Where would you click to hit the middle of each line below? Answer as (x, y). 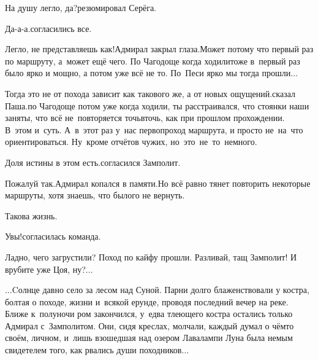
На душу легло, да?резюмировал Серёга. (81, 7)
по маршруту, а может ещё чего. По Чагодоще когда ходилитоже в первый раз (153, 61)
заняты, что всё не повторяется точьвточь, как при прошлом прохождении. (145, 118)
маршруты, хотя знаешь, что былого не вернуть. (95, 195)
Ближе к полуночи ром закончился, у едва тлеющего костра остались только (149, 314)
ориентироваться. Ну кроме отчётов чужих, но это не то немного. (131, 142)
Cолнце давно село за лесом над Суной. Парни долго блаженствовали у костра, (161, 290)
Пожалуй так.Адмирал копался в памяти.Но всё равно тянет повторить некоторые (158, 183)
